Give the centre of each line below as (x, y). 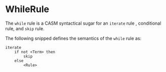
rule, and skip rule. (25, 28)
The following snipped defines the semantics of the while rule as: (73, 38)
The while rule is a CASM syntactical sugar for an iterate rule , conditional (83, 23)
